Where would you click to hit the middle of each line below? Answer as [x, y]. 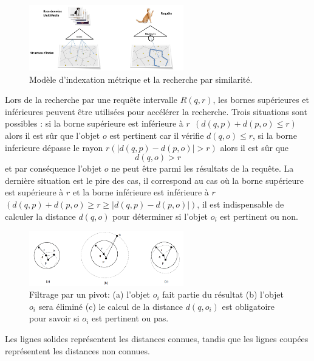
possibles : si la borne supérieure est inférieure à [94, 123]
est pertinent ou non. [259, 216]
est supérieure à [34, 192]
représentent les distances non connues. [77, 350]
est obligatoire [248, 306]
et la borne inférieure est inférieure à [141, 192]
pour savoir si [54, 318]
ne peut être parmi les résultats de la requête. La [203, 168]
